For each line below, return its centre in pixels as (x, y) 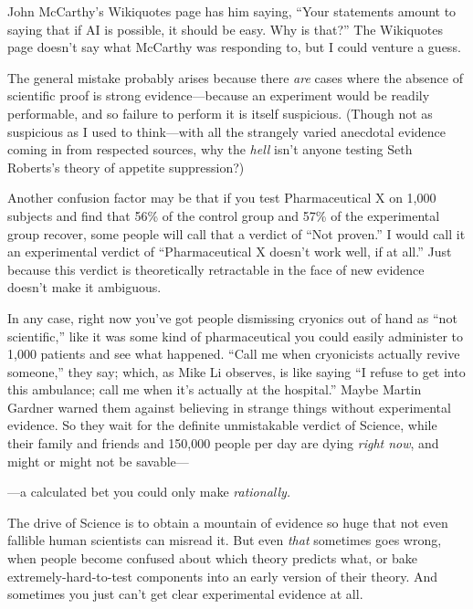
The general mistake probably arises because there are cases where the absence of (235, 77)
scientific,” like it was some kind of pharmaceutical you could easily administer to (235, 336)
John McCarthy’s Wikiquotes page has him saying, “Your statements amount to (232, 11)
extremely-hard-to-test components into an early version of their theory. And (223, 576)
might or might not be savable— (98, 461)
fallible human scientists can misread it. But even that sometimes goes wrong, (225, 540)
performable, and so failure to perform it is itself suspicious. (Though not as (220, 113)
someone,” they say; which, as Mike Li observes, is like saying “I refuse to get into (236, 371)
